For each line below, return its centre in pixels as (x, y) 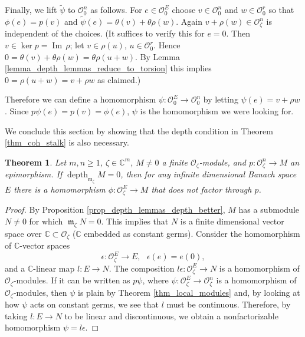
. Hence (167, 45)
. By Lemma (158, 56)
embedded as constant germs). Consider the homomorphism (192, 233)
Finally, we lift (31, 10)
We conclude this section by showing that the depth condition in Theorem (139, 130)
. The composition (142, 268)
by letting (221, 99)
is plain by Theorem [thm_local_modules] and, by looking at (189, 292)
